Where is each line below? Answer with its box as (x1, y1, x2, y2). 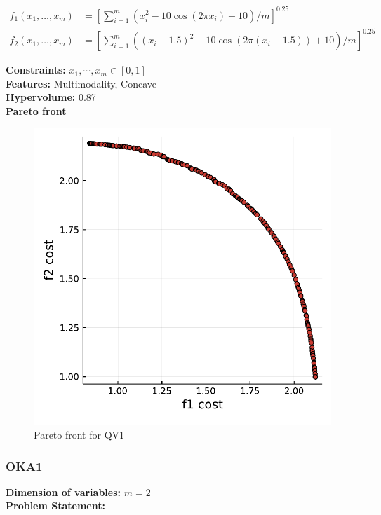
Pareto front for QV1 (34, 427, 125, 442)
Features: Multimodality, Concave (6, 76, 156, 90)
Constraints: (6, 62, 66, 77)
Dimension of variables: (6, 484, 121, 499)
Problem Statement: (6, 498, 105, 513)
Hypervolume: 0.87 (6, 90, 96, 104)
